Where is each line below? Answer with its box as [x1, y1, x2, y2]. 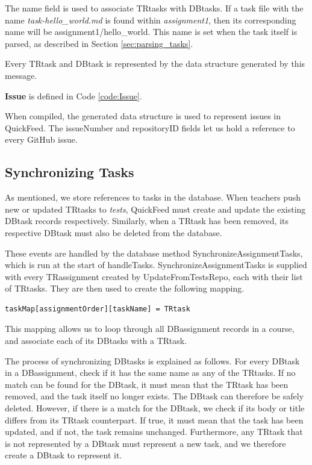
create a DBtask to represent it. [5, 449, 122, 461]
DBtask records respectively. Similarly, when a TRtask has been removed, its [5, 214, 289, 227]
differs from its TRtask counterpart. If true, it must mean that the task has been [5, 413, 304, 426]
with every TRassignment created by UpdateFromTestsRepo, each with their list [5, 270, 303, 282]
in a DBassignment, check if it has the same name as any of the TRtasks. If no [5, 366, 296, 379]
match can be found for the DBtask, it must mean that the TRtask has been [5, 378, 289, 390]
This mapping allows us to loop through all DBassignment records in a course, [5, 322, 295, 335]
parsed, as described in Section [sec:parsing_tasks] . [5, 37, 193, 49]
